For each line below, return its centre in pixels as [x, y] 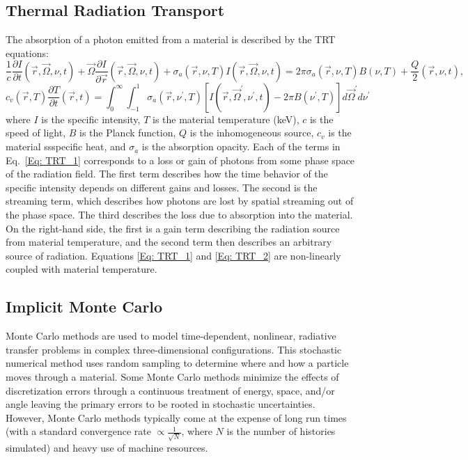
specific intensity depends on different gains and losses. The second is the [162, 187]
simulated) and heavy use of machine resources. [107, 448]
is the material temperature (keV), [226, 119]
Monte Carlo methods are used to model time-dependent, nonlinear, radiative [171, 336]
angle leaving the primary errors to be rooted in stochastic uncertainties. [161, 404]
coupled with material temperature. [81, 269]
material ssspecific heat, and [66, 146]
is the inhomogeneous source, [252, 133]
